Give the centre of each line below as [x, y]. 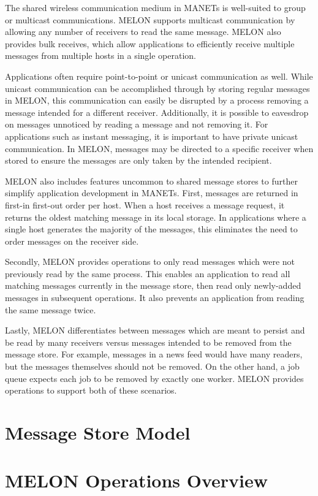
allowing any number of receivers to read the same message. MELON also [143, 32]
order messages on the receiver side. [72, 241]
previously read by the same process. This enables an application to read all [148, 273]
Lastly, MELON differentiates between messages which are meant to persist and [155, 330]
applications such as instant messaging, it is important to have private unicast [152, 136]
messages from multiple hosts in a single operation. [101, 55]
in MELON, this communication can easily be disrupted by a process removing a [157, 100]
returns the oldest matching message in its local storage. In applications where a [156, 217]
